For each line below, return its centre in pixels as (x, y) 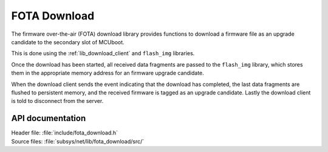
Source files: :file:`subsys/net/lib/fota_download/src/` (78, 141)
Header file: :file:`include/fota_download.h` (65, 133)
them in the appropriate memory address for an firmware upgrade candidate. (108, 73)
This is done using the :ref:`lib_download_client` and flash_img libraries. (103, 53)
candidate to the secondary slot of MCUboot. (68, 42)
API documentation (49, 118)
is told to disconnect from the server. (57, 101)
